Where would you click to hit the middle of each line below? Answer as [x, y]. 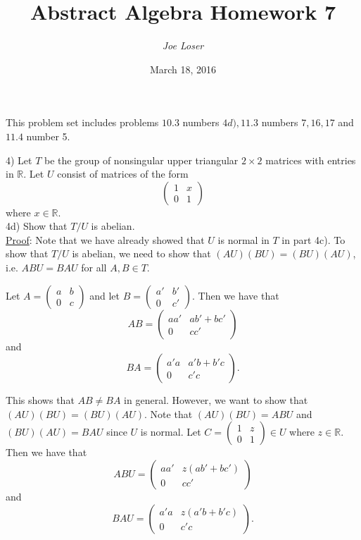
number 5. [48, 136]
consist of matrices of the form [123, 174]
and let [104, 295]
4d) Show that [37, 226]
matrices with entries [311, 160]
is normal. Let [171, 432]
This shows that [40, 400]
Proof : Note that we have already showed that [105, 239]
